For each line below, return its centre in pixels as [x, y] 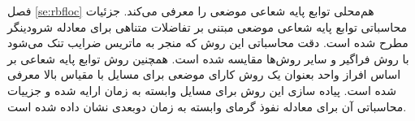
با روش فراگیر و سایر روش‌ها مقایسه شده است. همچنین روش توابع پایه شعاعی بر [208, 58]
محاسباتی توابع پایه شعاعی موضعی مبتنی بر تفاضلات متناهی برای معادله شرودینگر [207, 26]
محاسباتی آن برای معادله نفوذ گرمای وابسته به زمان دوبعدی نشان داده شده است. [207, 106]
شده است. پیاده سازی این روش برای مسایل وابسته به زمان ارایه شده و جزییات [202, 90]
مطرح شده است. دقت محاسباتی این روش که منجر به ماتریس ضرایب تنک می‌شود [208, 43]
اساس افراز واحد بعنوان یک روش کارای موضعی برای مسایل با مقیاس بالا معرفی [204, 74]
